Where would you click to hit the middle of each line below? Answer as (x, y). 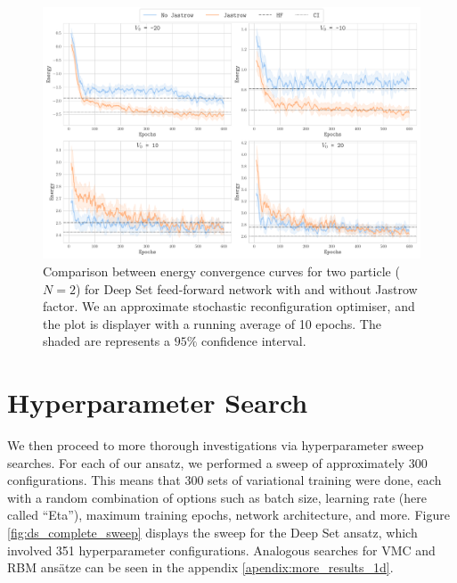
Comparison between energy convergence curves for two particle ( (221, 271)
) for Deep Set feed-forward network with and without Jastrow (246, 288)
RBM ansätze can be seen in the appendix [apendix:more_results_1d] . (200, 567)
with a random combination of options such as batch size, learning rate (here (217, 497)
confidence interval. (254, 341)
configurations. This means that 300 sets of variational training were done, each (224, 480)
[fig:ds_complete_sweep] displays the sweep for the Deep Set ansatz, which (212, 533)
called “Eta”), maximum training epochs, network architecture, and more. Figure (228, 515)
